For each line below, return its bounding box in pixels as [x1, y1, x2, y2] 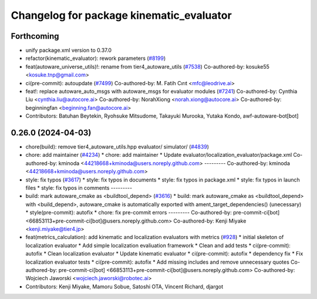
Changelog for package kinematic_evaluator [11, 9, 232, 22]
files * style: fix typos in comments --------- [25, 184, 132, 192]
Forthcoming [11, 31, 59, 41]
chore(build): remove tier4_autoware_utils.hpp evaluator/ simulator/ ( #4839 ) [25, 143, 210, 150]
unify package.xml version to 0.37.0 [25, 47, 112, 54]
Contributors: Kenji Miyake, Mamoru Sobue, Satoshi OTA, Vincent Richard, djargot [25, 283, 224, 290]
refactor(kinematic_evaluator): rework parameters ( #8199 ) [25, 55, 166, 62]
